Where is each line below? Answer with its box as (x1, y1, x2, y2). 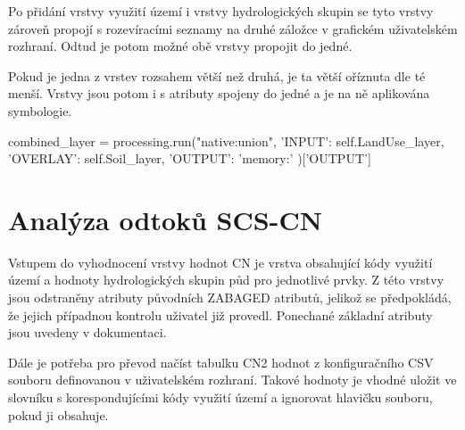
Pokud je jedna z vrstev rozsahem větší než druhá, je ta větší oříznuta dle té (8, 66, 426, 85)
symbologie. (8, 101, 72, 120)
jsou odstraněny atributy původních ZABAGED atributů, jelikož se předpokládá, (8, 288, 452, 307)
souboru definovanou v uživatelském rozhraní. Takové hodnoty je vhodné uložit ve (8, 370, 457, 389)
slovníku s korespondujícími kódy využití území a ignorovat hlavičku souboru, (8, 388, 433, 407)
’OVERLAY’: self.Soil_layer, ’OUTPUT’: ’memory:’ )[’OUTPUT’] (8, 149, 371, 168)
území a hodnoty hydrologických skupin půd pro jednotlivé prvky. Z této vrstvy (8, 270, 444, 289)
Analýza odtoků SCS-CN (8, 201, 322, 237)
